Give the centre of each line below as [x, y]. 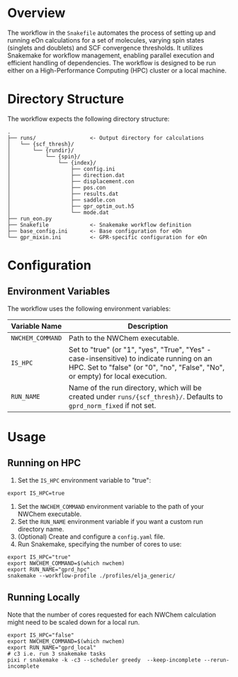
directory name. [41, 529]
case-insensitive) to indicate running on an [140, 358]
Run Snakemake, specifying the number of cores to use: [100, 544]
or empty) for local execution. [118, 376]
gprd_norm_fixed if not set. [112, 405]
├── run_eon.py [30, 219]
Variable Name [36, 326]
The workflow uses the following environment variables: [89, 308]
